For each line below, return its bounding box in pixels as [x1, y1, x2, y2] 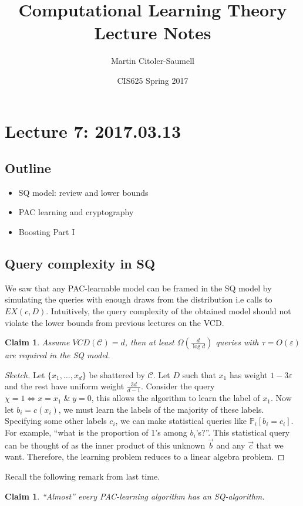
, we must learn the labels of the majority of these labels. [58, 403, 264, 415]
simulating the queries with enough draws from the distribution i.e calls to [5, 293, 272, 305]
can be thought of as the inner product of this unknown [5, 439, 206, 451]
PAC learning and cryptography [18, 206, 134, 218]
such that [182, 368, 216, 381]
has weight [229, 368, 268, 381]
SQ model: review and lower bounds [18, 186, 149, 198]
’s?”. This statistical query [196, 426, 290, 439]
